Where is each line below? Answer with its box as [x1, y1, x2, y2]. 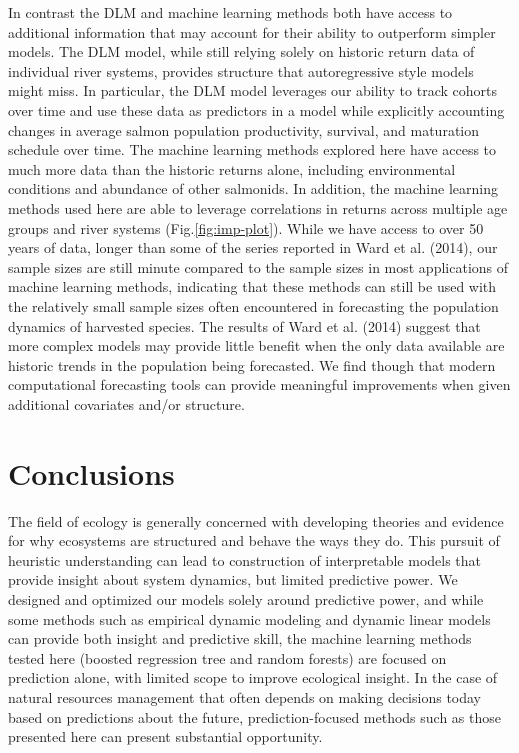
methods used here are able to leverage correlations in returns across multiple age [8, 197, 508, 218]
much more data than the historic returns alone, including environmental [8, 158, 456, 179]
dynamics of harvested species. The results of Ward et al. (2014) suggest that [8, 315, 481, 336]
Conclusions [8, 452, 175, 493]
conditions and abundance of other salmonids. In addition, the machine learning [8, 178, 498, 199]
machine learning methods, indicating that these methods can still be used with [8, 276, 497, 297]
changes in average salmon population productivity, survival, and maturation [8, 119, 480, 140]
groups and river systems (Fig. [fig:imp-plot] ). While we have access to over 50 [8, 217, 484, 238]
